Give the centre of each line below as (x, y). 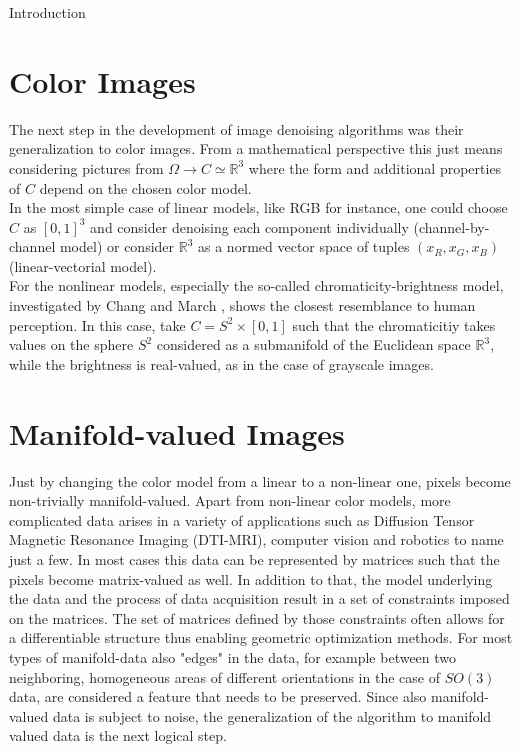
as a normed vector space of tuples (304, 246)
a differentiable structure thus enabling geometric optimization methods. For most (261, 637)
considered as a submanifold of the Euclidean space (313, 344)
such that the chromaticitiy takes (394, 324)
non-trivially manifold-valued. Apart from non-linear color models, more (230, 500)
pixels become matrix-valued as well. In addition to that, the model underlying (251, 578)
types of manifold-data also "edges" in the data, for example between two (233, 656)
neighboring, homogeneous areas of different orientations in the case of (224, 676)
